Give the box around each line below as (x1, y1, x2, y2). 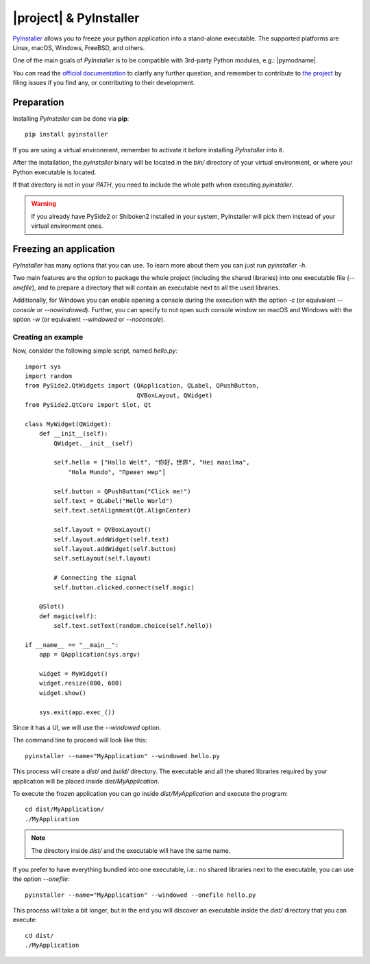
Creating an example (12, 332, 84, 342)
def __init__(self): (38, 430, 108, 438)
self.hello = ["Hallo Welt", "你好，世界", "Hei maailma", (53, 458, 250, 467)
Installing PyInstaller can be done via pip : (12, 115, 129, 123)
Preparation (12, 96, 64, 108)
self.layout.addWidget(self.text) (53, 535, 170, 543)
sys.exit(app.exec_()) (38, 708, 116, 716)
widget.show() (38, 689, 87, 696)
